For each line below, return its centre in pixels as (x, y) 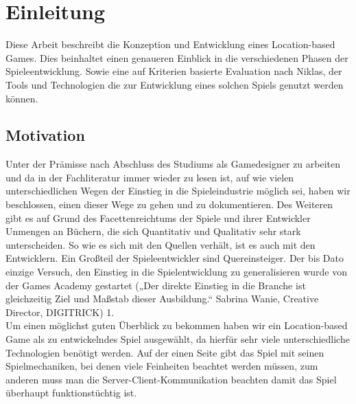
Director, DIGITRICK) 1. (60, 312)
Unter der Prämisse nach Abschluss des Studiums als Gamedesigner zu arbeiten (173, 164)
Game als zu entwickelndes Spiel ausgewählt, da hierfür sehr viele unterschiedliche (178, 339)
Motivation (45, 135)
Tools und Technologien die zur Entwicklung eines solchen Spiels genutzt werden (175, 84)
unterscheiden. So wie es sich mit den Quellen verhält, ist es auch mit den (161, 244)
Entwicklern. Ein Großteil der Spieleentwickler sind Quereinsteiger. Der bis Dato (175, 258)
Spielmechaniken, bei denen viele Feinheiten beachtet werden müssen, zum (162, 366)
